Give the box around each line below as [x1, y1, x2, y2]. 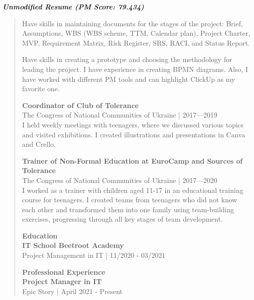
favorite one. [22, 83, 60, 94]
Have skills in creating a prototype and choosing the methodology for [22, 54, 232, 64]
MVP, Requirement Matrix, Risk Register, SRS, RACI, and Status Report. [22, 37, 250, 48]
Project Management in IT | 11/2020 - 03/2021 [22, 250, 165, 260]
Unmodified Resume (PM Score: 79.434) [2, 1, 144, 11]
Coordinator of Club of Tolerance [22, 100, 139, 110]
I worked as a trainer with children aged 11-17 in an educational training [22, 184, 244, 195]
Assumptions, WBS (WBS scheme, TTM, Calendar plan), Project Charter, [22, 28, 251, 38]
